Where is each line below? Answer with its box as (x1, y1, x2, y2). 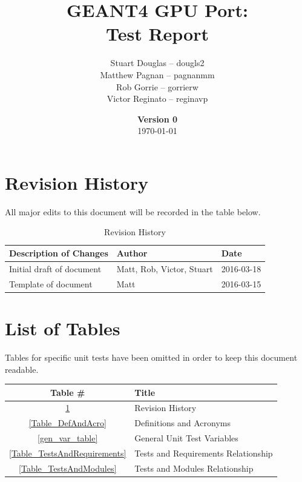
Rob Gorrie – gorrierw (116, 80, 199, 93)
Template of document (9, 277, 93, 290)
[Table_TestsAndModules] (19, 461, 117, 474)
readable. (5, 363, 39, 375)
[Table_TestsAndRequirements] (9, 446, 126, 459)
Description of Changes (9, 247, 108, 259)
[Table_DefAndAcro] (28, 417, 107, 429)
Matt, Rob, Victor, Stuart (116, 262, 213, 275)
